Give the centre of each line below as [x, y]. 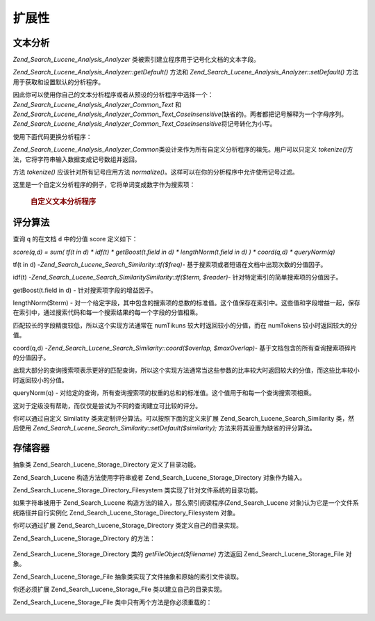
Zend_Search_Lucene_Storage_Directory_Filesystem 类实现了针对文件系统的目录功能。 [137, 490]
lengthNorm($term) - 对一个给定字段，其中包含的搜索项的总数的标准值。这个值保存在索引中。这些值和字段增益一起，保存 [186, 303]
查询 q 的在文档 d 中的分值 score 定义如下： [75, 239]
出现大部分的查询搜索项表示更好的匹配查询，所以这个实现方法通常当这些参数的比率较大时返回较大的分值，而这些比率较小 [186, 370]
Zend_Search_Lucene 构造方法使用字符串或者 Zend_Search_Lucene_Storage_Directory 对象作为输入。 [159, 477]
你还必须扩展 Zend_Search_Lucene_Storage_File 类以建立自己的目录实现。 [119, 589]
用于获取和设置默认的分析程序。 [58, 82]
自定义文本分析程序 [63, 202]
